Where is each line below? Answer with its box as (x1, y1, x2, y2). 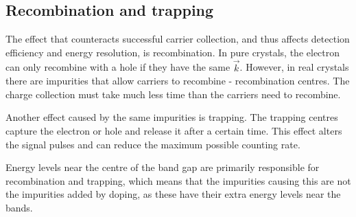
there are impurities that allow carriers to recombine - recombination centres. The (5, 73, 350, 88)
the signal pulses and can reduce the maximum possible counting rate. (5, 137, 300, 151)
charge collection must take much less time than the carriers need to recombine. (5, 87, 341, 101)
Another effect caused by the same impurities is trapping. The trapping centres (5, 110, 338, 124)
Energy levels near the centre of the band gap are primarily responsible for (5, 160, 320, 174)
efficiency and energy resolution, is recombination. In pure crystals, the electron (5, 45, 340, 59)
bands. (5, 200, 33, 214)
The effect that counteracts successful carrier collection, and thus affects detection (5, 32, 350, 46)
